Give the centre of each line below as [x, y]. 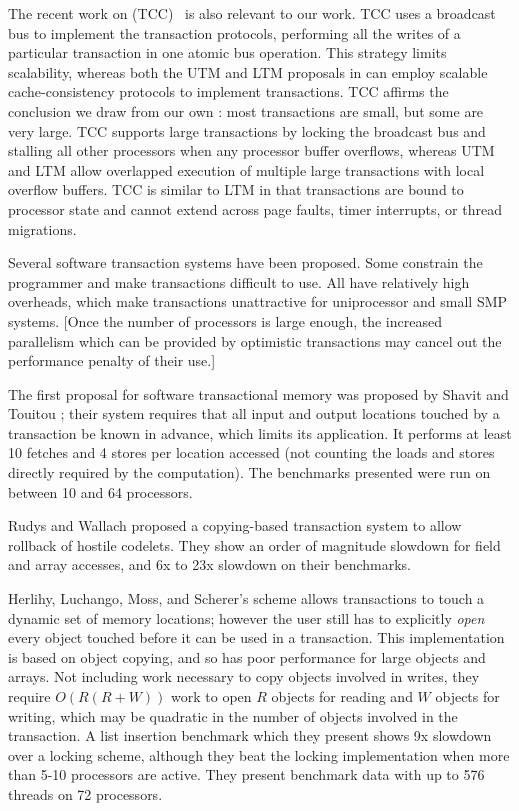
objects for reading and [342, 696]
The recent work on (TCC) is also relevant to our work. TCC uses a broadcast [252, 13]
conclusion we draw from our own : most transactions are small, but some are [246, 110]
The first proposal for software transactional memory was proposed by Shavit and [258, 393]
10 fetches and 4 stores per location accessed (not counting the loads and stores [251, 452]
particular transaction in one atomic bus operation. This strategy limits [227, 52]
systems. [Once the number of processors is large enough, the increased [225, 320]
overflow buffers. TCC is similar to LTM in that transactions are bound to [236, 189]
